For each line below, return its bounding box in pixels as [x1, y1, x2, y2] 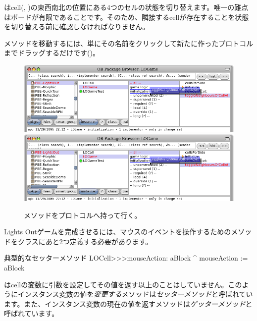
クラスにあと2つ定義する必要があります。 [17, 236, 153, 246]
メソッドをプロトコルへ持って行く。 [24, 210, 142, 220]
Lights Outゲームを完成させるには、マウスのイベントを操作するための [4, 226, 231, 237]
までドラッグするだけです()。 [4, 48, 100, 58]
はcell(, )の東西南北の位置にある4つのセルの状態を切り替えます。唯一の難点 [4, 2, 249, 12]
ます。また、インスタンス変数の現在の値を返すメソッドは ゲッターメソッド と [4, 298, 253, 309]
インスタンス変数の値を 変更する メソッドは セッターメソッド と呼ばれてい [17, 289, 253, 299]
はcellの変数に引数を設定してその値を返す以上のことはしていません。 [4, 279, 228, 289]
